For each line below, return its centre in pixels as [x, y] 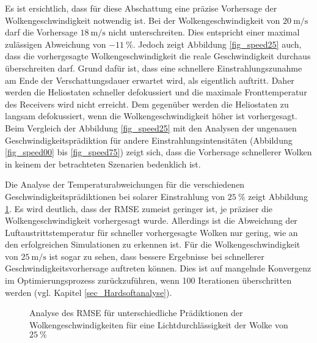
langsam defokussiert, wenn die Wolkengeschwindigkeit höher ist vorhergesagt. [151, 116]
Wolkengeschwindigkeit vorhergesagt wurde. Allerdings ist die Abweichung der [151, 220]
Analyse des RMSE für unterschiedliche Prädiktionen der [136, 313]
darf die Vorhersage [41, 32]
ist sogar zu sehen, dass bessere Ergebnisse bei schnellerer [157, 256]
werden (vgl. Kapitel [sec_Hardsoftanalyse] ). [89, 292]
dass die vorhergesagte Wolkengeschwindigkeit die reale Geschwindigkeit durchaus [158, 56]
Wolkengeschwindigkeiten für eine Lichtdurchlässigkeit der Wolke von [159, 324]
